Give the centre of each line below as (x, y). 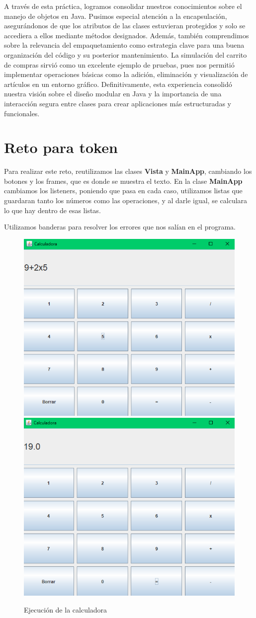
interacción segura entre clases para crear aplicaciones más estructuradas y (118, 103)
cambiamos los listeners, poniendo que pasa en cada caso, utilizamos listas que (123, 191)
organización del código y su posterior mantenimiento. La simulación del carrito (126, 54)
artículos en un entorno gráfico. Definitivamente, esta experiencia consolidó (118, 84)
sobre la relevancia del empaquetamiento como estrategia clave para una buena (124, 45)
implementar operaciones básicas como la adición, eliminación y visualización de (126, 74)
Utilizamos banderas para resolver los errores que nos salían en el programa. (120, 227)
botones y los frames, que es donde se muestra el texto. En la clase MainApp (123, 181)
